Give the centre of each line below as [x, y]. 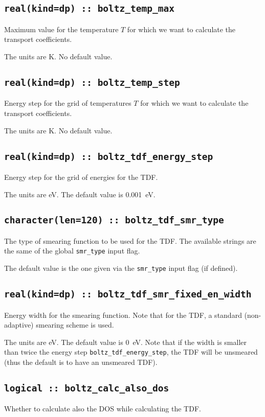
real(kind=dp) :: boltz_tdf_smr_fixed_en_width [128, 294]
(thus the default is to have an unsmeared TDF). [81, 362]
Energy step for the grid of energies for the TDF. [81, 177]
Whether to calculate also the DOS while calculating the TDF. [103, 409]
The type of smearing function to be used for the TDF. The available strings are [130, 240]
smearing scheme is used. [75, 325]
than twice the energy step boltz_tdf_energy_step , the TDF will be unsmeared [131, 352]
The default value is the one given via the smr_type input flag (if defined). [121, 268]
